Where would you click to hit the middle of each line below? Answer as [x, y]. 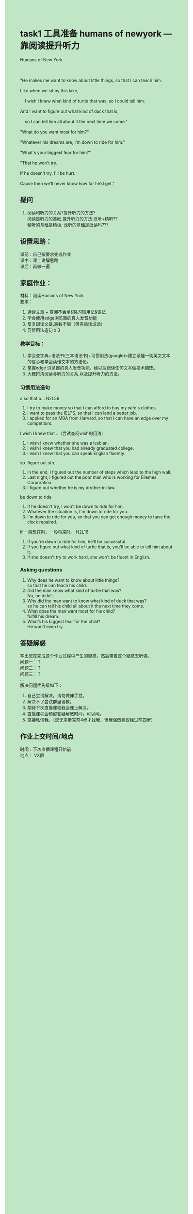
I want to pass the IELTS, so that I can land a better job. [82, 413]
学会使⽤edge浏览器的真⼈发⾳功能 [62, 318]
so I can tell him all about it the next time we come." [76, 121]
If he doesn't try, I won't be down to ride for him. [75, 506]
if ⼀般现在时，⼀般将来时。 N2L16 [54, 532]
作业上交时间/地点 [47, 736]
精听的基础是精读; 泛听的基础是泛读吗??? [68, 225]
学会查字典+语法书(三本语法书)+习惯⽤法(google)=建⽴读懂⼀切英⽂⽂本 [99, 355]
